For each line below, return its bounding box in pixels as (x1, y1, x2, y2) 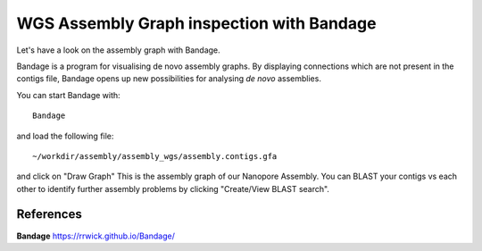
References (16, 206, 82, 222)
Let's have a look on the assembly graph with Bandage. (16, 45, 220, 55)
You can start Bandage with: (16, 89, 120, 100)
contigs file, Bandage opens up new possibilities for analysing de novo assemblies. (16, 73, 321, 84)
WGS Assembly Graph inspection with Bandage (16, 13, 377, 33)
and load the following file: (16, 130, 114, 141)
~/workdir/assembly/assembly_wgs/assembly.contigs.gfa (32, 151, 278, 161)
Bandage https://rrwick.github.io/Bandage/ (16, 230, 176, 241)
